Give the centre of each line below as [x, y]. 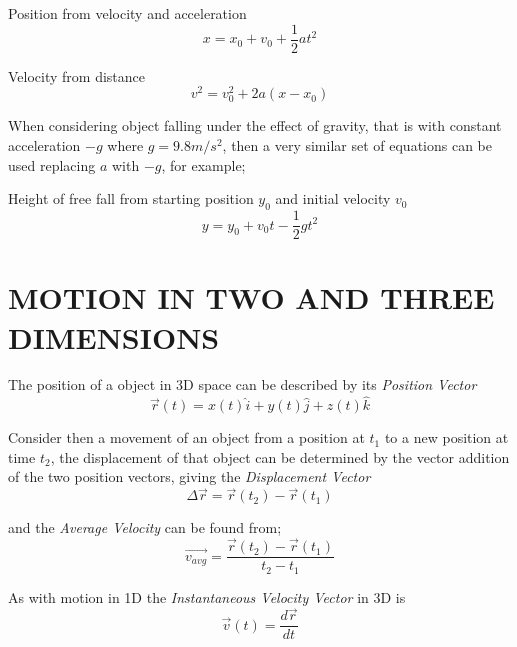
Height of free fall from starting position [131, 198]
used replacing [52, 164]
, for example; [203, 164]
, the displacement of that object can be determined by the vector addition [280, 456]
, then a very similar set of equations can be [357, 145]
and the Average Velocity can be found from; [145, 527]
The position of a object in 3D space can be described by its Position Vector [242, 384]
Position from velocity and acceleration [127, 13]
